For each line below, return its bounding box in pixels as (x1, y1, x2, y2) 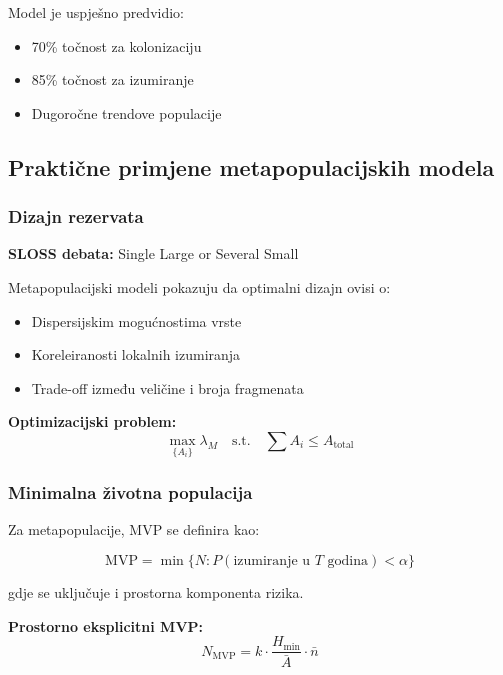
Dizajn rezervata (8, 204, 144, 229)
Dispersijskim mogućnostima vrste (31, 310, 242, 331)
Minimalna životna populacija (8, 480, 253, 505)
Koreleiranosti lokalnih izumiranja (31, 344, 241, 365)
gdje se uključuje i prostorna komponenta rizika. (8, 581, 304, 602)
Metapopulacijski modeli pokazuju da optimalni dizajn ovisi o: (8, 276, 391, 297)
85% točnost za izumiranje (31, 69, 194, 90)
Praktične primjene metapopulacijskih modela (8, 151, 495, 182)
